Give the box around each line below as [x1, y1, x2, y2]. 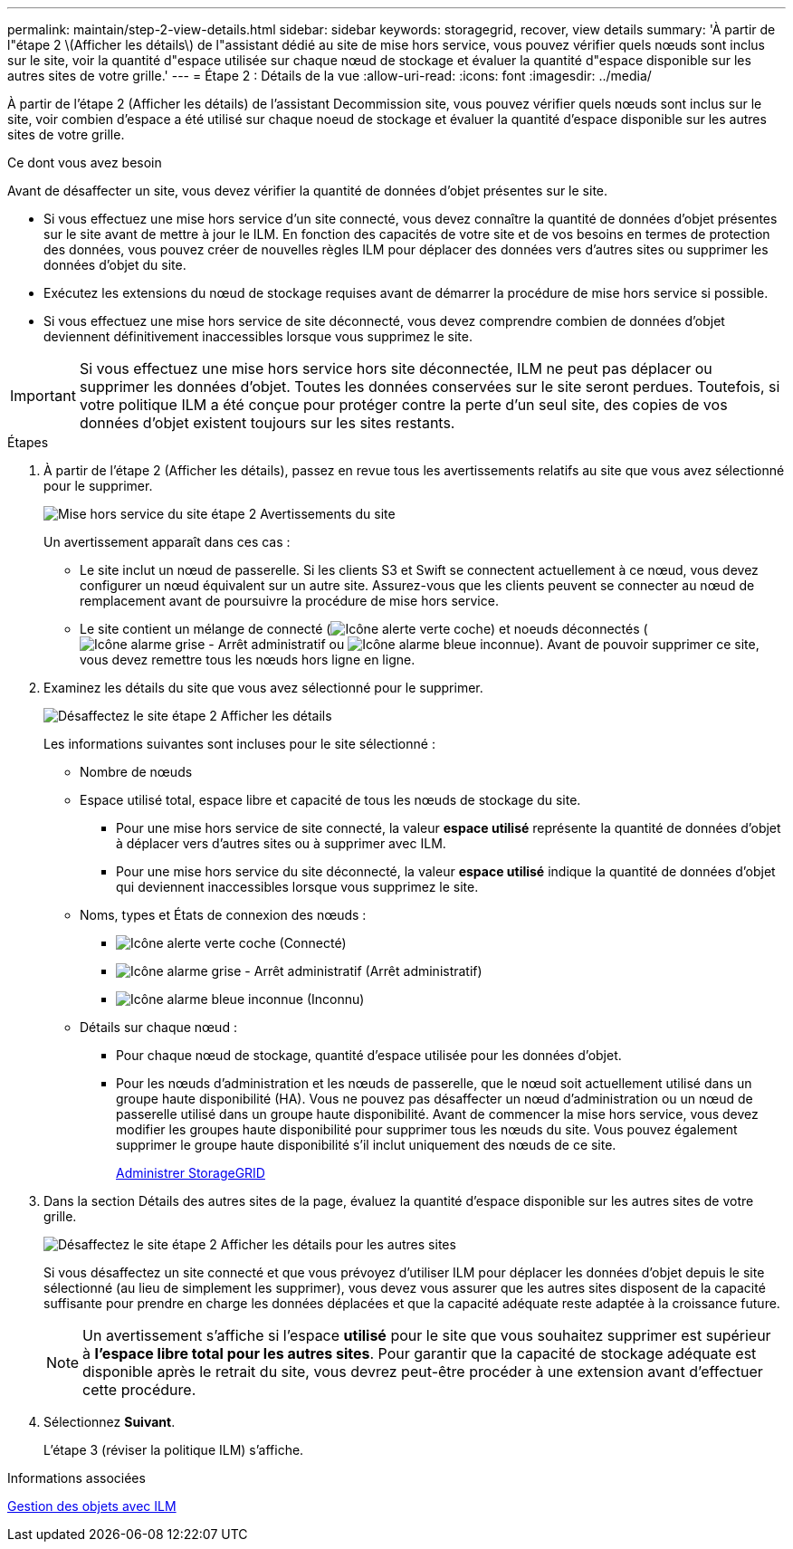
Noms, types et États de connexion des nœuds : [80, 907, 367, 923]
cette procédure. [82, 1381, 196, 1399]
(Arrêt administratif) [365, 963, 482, 979]
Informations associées [7, 1470, 146, 1486]
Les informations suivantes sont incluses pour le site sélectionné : [43, 736, 435, 751]
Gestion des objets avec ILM [7, 1498, 177, 1514]
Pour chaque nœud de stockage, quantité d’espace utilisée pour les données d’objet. [116, 1047, 622, 1063]
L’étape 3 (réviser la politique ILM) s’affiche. [43, 1442, 304, 1458]
